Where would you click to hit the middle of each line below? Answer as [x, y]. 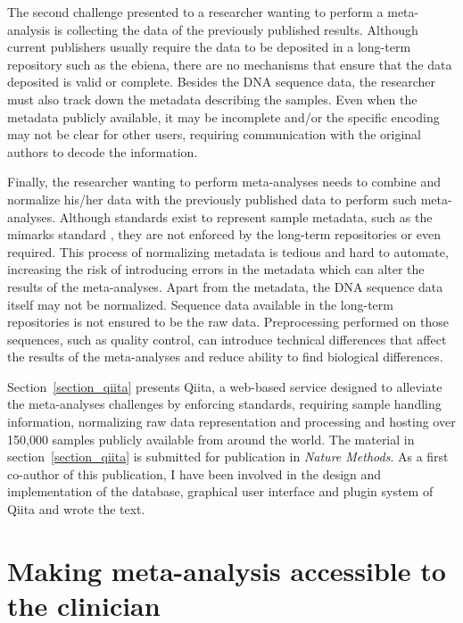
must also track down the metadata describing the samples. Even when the [212, 99]
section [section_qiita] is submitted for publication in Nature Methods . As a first [228, 457]
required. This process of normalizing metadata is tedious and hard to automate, [228, 251]
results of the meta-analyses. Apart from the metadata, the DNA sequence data [225, 286]
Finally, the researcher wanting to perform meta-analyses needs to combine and [224, 182]
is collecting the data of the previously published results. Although [236, 29]
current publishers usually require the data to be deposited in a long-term [209, 47]
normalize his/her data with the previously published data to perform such [212, 199]
